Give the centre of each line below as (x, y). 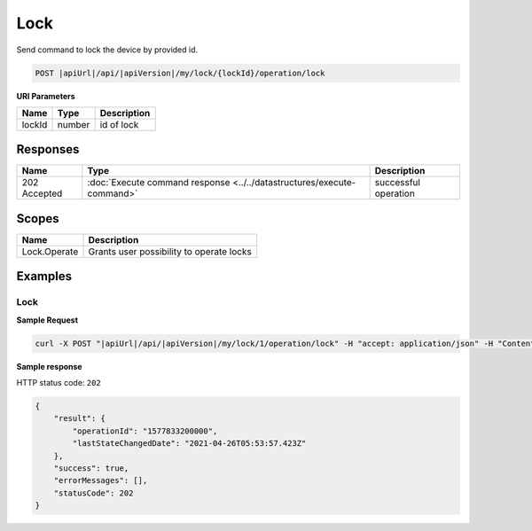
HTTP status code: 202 (59, 383)
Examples (44, 276)
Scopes (38, 219)
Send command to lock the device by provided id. (107, 50)
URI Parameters (46, 96)
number (74, 124)
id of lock (119, 124)
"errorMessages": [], (101, 480)
